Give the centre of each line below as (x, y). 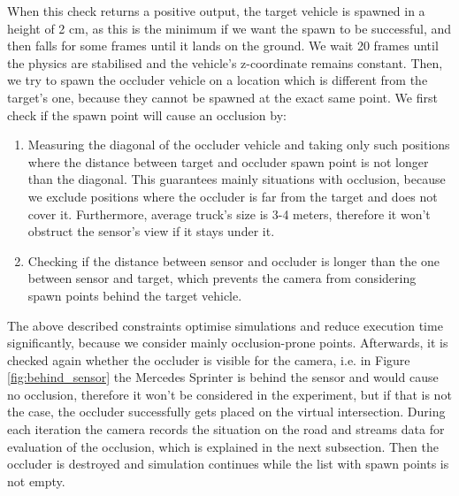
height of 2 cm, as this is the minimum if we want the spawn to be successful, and (229, 28)
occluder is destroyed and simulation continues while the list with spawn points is (228, 464)
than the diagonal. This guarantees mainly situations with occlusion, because (237, 179)
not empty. (36, 481)
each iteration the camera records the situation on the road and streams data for (226, 429)
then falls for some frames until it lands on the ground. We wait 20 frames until (223, 46)
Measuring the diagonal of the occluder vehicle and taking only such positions (239, 145)
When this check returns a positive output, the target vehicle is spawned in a (216, 11)
